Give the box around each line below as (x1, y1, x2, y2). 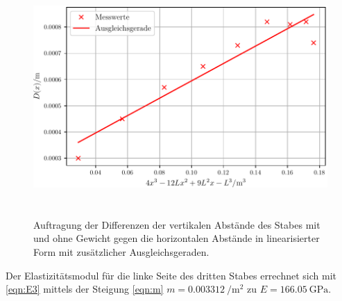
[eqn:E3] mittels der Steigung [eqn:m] (6, 282, 164, 296)
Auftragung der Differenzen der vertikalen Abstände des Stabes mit (33, 217, 320, 231)
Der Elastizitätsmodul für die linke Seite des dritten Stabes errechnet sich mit (6, 268, 336, 282)
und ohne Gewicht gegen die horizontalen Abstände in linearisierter (33, 231, 320, 245)
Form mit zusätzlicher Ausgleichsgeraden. (33, 244, 210, 259)
